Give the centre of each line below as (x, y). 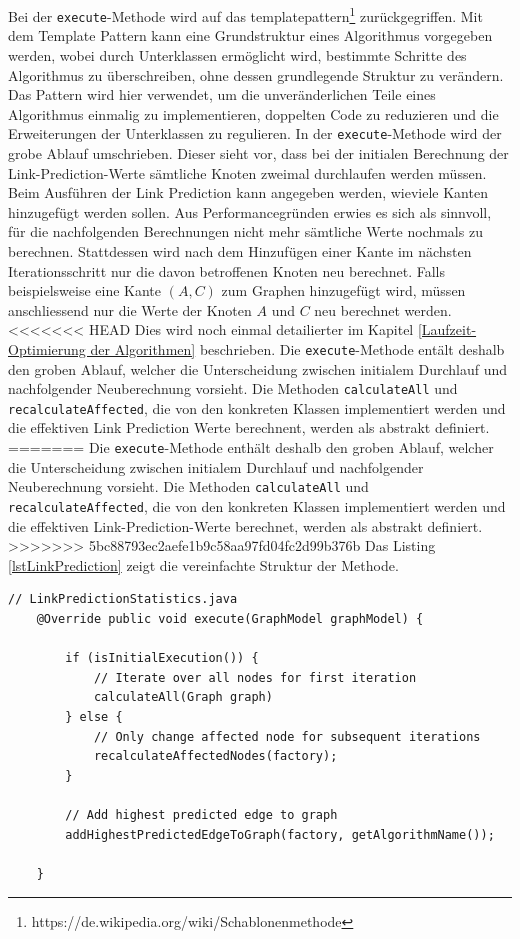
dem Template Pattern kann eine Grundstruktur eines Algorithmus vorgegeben (250, 35)
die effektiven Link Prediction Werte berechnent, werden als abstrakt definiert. (249, 427)
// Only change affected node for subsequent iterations (287, 736)
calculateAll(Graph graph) (183, 697)
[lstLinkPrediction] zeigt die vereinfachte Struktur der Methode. (203, 564)
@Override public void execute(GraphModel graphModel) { (230, 618)
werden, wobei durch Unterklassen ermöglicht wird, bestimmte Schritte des (237, 54)
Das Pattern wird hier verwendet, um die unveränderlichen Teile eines (222, 94)
